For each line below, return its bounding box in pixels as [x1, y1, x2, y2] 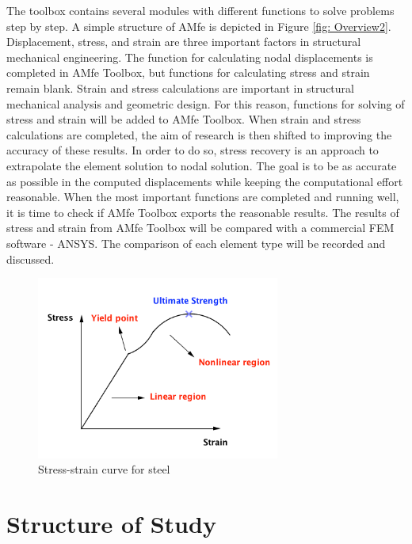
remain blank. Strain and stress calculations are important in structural [6, 79, 354, 96]
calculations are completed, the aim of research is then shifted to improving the [6, 126, 392, 143]
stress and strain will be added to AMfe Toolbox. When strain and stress [6, 111, 361, 127]
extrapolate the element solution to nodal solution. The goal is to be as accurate [6, 157, 397, 173]
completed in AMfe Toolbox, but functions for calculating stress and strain [6, 64, 370, 81]
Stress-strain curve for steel [38, 461, 170, 477]
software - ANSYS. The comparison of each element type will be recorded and [6, 234, 386, 251]
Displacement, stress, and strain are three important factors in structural [6, 33, 361, 50]
